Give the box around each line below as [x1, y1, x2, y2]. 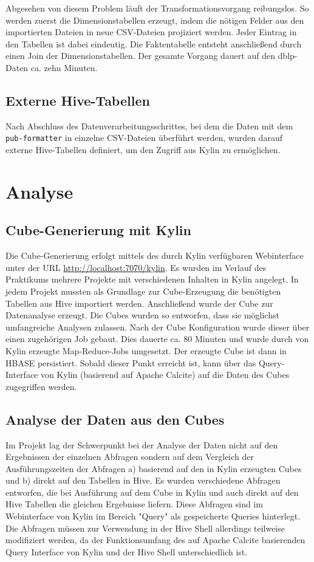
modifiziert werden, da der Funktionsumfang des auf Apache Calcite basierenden [5, 533, 305, 546]
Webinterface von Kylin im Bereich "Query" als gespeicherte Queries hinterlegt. [5, 510, 301, 523]
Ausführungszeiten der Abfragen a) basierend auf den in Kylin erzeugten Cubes [5, 462, 302, 475]
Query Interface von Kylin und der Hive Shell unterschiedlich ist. [5, 545, 248, 558]
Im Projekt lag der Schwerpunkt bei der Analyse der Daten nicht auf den [5, 438, 278, 451]
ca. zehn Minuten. [30, 61, 98, 74]
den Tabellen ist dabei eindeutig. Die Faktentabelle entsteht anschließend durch [5, 37, 302, 50]
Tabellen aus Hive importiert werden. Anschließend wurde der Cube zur [5, 296, 273, 309]
